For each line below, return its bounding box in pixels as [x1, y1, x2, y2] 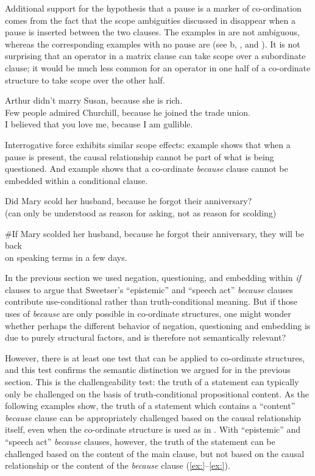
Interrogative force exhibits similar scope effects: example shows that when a [5, 138, 291, 151]
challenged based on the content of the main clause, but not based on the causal [5, 447, 305, 460]
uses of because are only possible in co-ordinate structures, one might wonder [5, 307, 291, 320]
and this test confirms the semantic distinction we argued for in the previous [5, 363, 291, 376]
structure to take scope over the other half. [5, 73, 165, 86]
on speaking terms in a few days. [5, 250, 127, 263]
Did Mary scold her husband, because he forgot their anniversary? [5, 194, 252, 207]
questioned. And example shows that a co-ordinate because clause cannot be [5, 162, 288, 175]
